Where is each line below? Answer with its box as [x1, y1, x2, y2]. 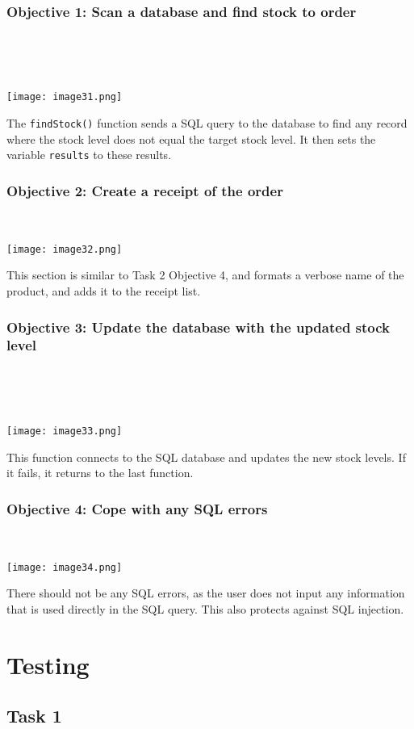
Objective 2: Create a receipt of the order [6, 180, 283, 200]
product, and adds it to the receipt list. [6, 283, 201, 300]
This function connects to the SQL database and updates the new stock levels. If [6, 448, 406, 465]
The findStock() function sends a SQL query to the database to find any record [6, 115, 408, 132]
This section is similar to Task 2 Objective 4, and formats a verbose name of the [6, 266, 404, 283]
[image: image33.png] [6, 425, 123, 437]
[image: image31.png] [6, 91, 123, 103]
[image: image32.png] [6, 243, 123, 255]
